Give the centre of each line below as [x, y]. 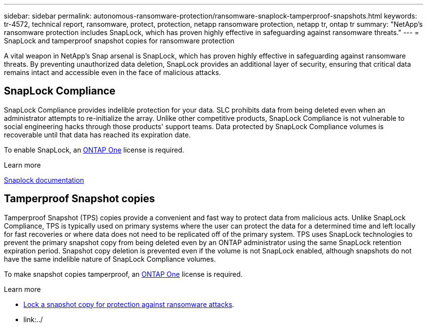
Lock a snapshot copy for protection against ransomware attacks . [129, 304]
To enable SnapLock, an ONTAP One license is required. [94, 150]
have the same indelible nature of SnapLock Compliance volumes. [110, 259]
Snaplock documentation [44, 180]
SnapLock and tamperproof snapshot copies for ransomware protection [119, 41]
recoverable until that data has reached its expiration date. [97, 135]
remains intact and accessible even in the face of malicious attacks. [113, 72]
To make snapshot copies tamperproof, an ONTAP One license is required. [123, 274]
